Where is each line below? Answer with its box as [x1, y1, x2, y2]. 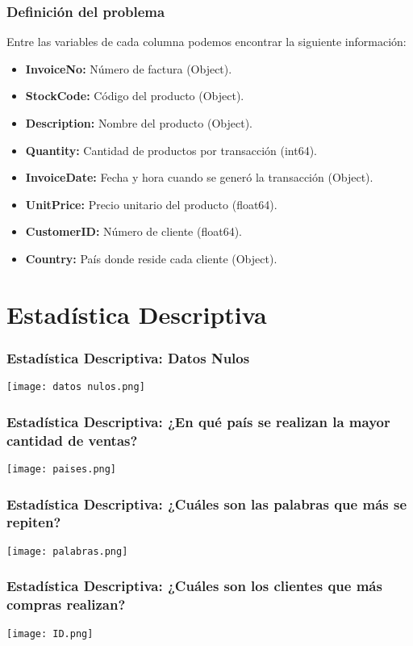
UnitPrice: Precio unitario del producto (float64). [25, 195, 277, 212]
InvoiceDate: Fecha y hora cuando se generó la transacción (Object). [25, 169, 373, 186]
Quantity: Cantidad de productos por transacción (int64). [25, 141, 317, 158]
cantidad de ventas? [6, 430, 138, 450]
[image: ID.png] [6, 627, 94, 640]
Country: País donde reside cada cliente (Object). [25, 250, 277, 266]
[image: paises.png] [6, 463, 117, 475]
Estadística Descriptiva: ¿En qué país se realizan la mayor [6, 411, 390, 431]
